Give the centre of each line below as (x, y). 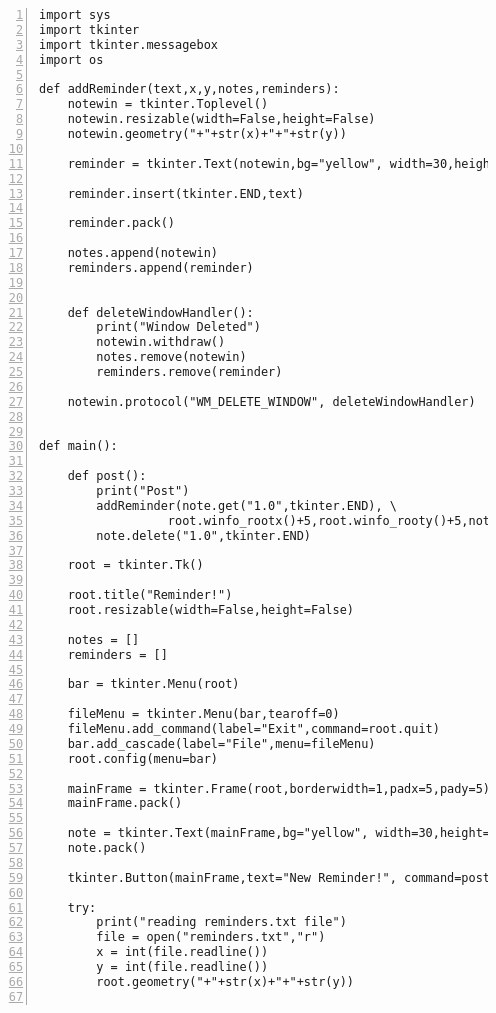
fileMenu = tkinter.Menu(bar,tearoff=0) (203, 714)
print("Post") (143, 491)
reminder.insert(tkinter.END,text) (185, 193)
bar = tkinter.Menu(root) (153, 684)
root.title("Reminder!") (150, 595)
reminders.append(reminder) (160, 267)
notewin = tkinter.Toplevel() (168, 104)
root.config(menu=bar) (142, 758)
